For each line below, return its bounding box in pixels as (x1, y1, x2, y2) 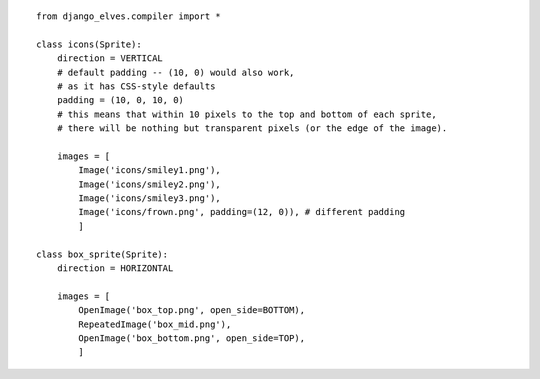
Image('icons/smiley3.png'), (78, 193, 222, 204)
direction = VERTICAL (56, 53, 164, 64)
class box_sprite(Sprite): (36, 248, 169, 260)
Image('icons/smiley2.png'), (78, 178, 222, 190)
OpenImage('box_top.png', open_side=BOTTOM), (78, 305, 305, 316)
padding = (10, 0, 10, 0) (56, 95, 185, 106)
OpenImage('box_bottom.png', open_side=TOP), (78, 332, 305, 344)
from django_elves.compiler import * (36, 11, 222, 22)
